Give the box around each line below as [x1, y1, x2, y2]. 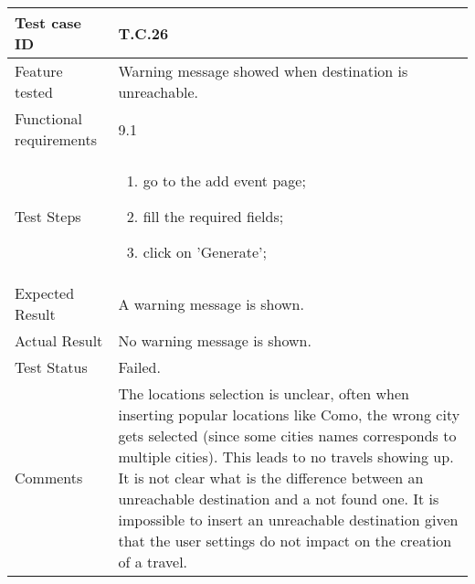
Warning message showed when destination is [118, 60, 408, 81]
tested [15, 81, 53, 102]
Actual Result [15, 330, 103, 351]
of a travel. [118, 551, 188, 572]
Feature [15, 60, 63, 81]
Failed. [118, 356, 161, 377]
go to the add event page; [142, 170, 306, 191]
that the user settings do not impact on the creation [118, 530, 452, 551]
